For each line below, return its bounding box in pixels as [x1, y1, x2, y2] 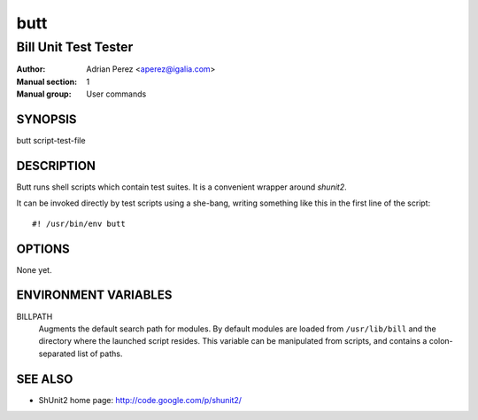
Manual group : [16, 89, 72, 99]
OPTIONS [16, 241, 70, 256]
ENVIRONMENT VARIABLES [16, 288, 173, 303]
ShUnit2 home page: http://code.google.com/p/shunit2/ [38, 394, 243, 405]
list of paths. [77, 348, 123, 359]
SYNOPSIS [16, 112, 77, 127]
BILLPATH [16, 311, 53, 322]
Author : [16, 64, 46, 74]
